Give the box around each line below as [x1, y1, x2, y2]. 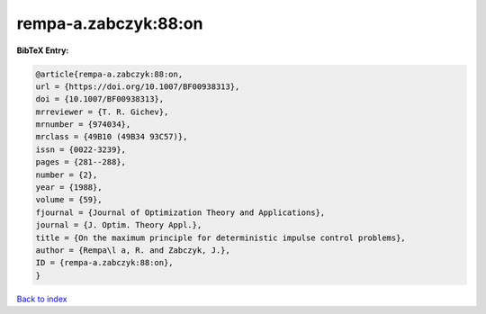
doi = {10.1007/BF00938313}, [35, 94, 165, 104]
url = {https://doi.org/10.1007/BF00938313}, [35, 81, 240, 92]
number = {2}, [35, 169, 98, 180]
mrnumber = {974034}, [35, 120, 131, 130]
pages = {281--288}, [35, 157, 126, 167]
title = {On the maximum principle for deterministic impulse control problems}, [35, 232, 407, 243]
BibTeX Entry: [16, 45, 69, 56]
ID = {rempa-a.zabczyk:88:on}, [35, 257, 175, 268]
